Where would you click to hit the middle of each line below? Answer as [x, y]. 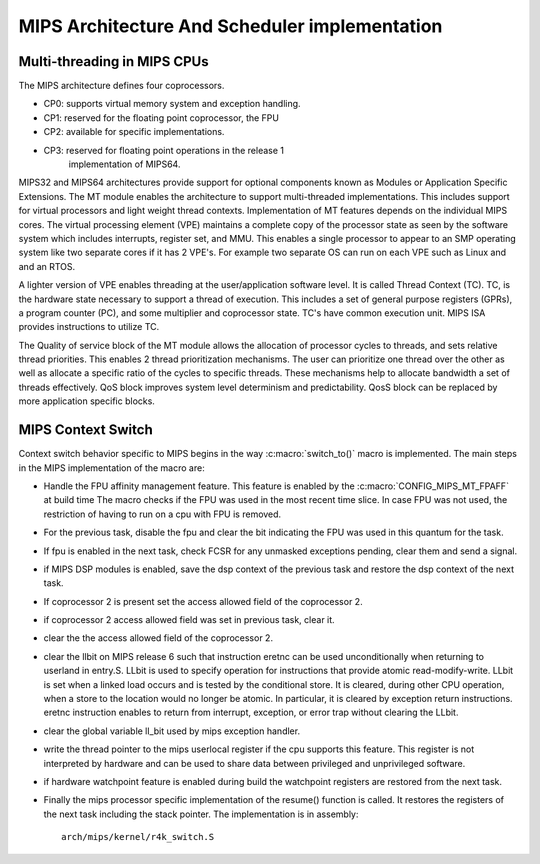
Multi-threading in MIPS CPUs [113, 61]
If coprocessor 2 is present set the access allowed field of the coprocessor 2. [203, 601]
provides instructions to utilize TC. [89, 327]
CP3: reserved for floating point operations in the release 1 [164, 150]
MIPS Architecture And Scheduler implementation [230, 26]
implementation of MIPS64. [124, 164]
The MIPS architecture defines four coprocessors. [121, 86]
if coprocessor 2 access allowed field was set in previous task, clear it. [189, 620]
